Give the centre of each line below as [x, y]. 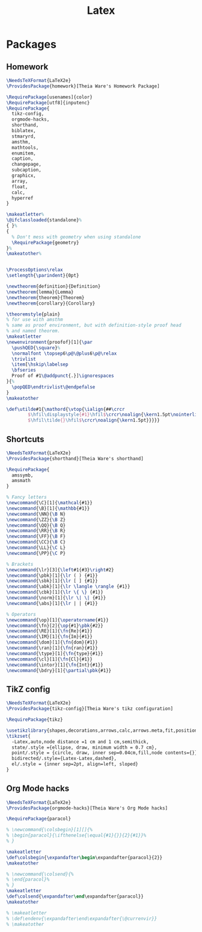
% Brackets [20, 564]
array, [20, 181]
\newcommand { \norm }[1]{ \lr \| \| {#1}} [56, 598]
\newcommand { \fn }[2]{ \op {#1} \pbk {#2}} [55, 626]
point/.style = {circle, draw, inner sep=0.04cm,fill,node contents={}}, [106, 753]
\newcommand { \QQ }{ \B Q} [36, 525]
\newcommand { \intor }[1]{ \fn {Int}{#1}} [55, 665]
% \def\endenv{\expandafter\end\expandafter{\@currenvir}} [82, 918]
